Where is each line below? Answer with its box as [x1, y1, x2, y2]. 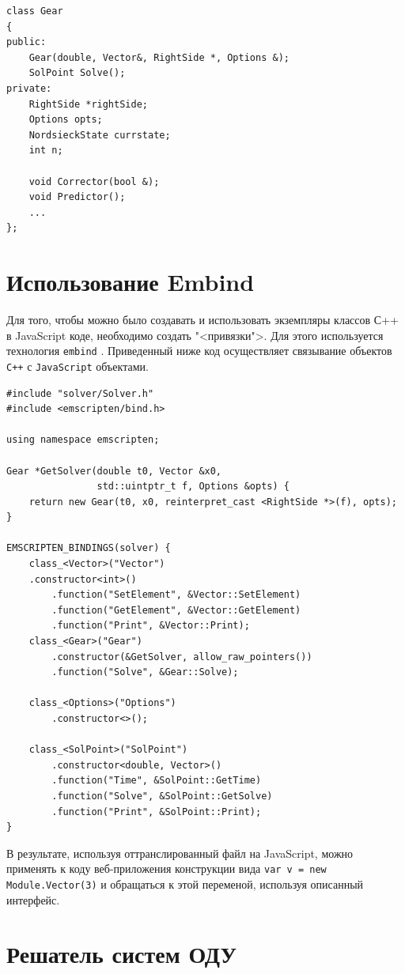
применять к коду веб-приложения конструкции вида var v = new [6, 860, 327, 877]
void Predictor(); [28, 191, 126, 203]
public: [6, 36, 47, 48]
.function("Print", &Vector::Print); [51, 620, 250, 632]
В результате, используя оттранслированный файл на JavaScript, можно [6, 844, 354, 861]
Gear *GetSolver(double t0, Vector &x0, [6, 465, 222, 477]
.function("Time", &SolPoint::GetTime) [51, 775, 262, 787]
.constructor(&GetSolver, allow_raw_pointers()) [51, 651, 312, 663]
